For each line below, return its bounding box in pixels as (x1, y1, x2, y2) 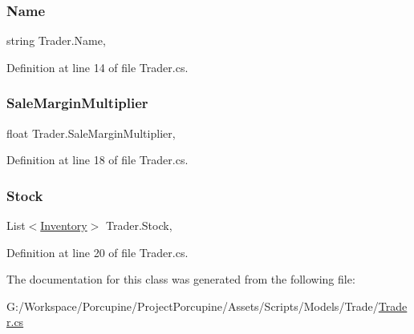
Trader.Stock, (105, 217, 172, 234)
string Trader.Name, (6, 32, 106, 49)
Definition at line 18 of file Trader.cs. (6, 151, 189, 168)
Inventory (40, 217, 87, 234)
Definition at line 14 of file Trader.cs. (6, 58, 189, 75)
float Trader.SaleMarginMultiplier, (6, 124, 176, 141)
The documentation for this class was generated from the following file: (6, 271, 355, 288)
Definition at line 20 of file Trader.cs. (6, 243, 189, 260)
